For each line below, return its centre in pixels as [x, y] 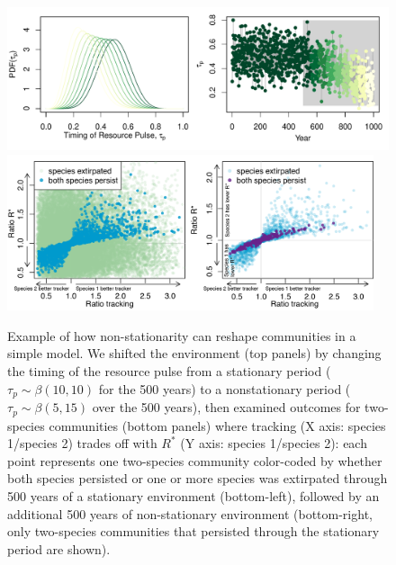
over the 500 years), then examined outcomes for [226, 407]
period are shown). [59, 548]
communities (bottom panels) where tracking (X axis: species [217, 425]
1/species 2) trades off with [82, 443]
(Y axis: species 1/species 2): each [274, 443]
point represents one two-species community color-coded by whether [195, 460]
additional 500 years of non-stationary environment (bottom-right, [190, 513]
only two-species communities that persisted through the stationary [193, 531]
